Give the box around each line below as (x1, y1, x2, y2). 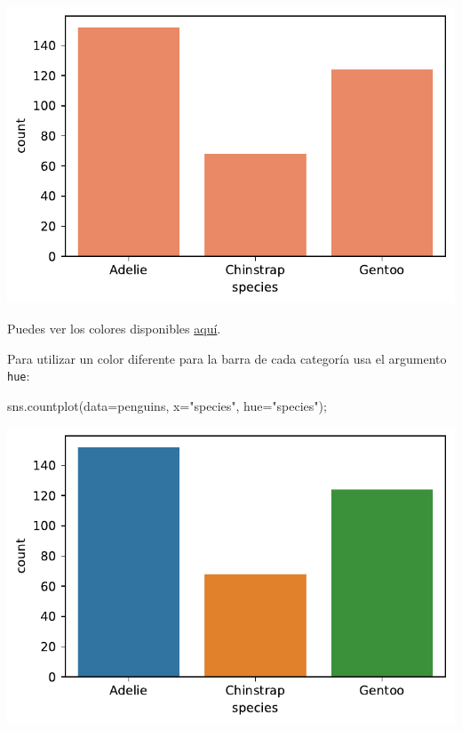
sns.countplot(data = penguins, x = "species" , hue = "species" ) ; (7, 396, 327, 414)
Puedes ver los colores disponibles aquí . (7, 318, 221, 337)
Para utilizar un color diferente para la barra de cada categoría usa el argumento (7, 349, 447, 367)
